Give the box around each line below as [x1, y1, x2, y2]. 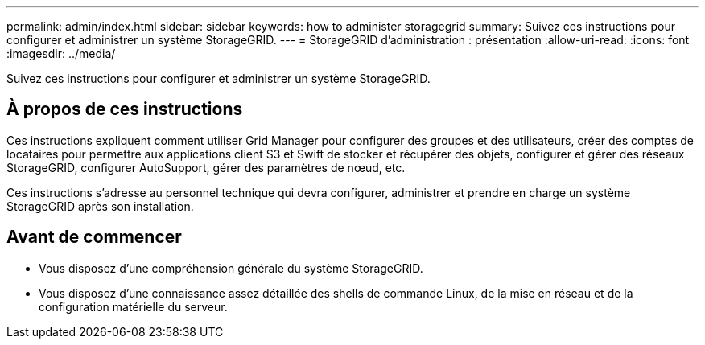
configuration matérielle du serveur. [39, 299, 228, 314]
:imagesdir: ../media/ [6, 47, 116, 60]
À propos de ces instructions [6, 99, 243, 120]
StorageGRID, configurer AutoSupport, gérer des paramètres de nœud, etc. [6, 160, 406, 175]
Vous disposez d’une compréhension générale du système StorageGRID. [39, 261, 423, 275]
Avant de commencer [6, 227, 182, 248]
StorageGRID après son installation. [6, 199, 194, 213]
